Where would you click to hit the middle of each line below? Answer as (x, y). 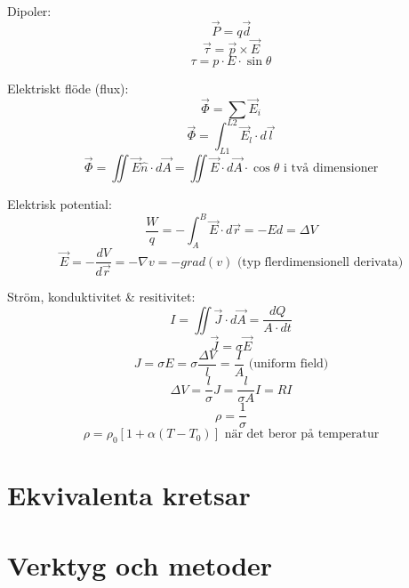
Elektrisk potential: (60, 204)
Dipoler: (29, 11)
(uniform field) (289, 364)
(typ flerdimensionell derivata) (320, 262)
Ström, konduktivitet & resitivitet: (101, 297)
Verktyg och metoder (140, 564)
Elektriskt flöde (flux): (68, 89)
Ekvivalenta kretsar (129, 495)
